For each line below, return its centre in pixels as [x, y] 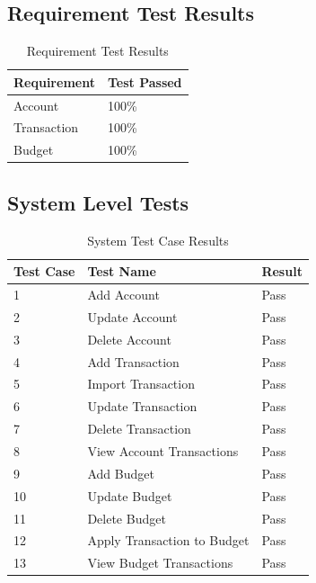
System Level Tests [98, 202]
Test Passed [145, 81]
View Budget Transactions [160, 563]
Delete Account [129, 339]
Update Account [132, 316]
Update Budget [130, 495]
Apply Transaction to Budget [168, 540]
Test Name [122, 271]
